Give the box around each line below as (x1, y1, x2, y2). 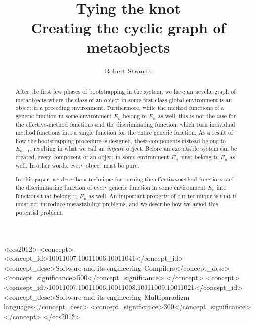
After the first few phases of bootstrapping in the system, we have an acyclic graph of (15, 87, 236, 95)
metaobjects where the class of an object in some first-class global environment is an (15, 95, 232, 104)
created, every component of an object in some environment (15, 153, 169, 161)
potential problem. (15, 208, 63, 216)
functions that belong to (15, 191, 78, 200)
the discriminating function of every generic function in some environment (15, 183, 206, 191)
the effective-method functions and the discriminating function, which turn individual (15, 120, 235, 128)
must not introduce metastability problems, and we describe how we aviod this (15, 200, 218, 208)
